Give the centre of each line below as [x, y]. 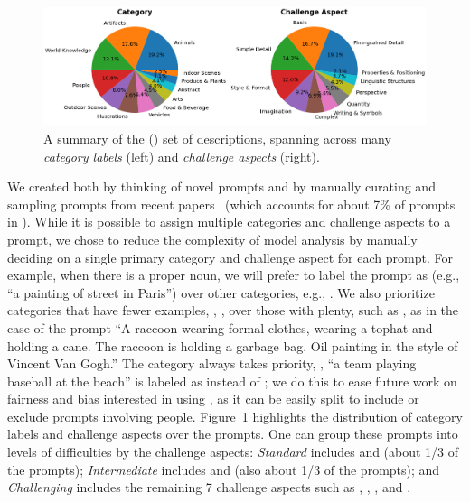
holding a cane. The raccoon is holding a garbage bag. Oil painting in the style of [233, 345]
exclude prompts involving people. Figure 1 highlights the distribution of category [235, 416]
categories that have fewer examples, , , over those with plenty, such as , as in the [233, 310]
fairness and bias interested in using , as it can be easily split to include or [213, 399]
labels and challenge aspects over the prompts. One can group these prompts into [233, 434]
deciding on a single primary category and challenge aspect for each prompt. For [230, 257]
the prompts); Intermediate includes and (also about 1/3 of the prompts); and [224, 469]
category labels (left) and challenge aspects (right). [182, 156]
